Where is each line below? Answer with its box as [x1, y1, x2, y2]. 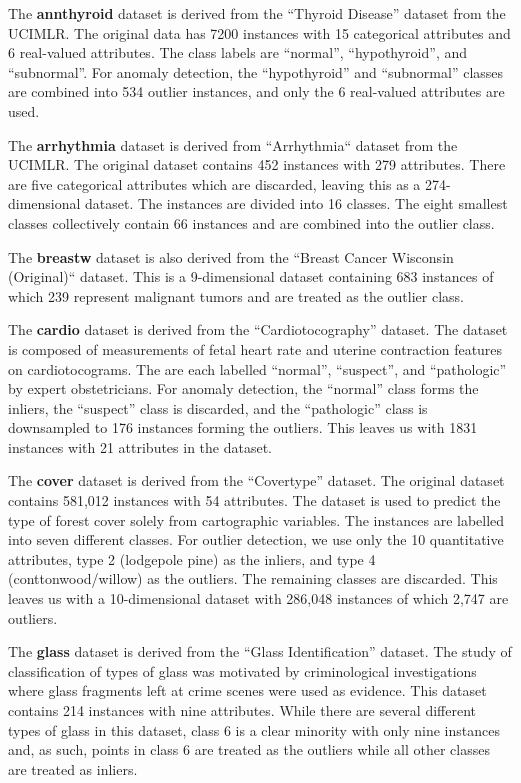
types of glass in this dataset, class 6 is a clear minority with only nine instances [8, 719, 500, 740]
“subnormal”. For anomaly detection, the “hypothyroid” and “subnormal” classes [8, 61, 504, 82]
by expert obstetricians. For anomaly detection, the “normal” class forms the [8, 378, 479, 399]
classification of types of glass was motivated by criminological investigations [8, 660, 477, 681]
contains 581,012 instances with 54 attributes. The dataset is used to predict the [8, 490, 501, 511]
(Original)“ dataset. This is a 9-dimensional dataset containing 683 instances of [8, 266, 494, 287]
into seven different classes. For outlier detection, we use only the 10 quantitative [8, 529, 504, 550]
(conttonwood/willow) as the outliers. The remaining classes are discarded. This [8, 568, 498, 589]
